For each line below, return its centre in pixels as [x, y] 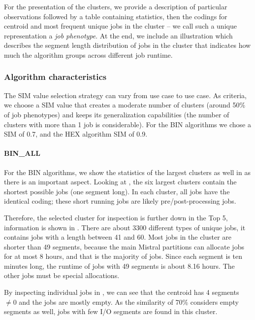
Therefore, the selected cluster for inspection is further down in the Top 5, [116, 217]
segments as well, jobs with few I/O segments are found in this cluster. [111, 311]
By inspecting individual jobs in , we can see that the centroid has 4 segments [122, 292]
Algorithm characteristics [55, 77]
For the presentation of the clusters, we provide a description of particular [116, 6]
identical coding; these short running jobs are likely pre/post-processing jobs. [120, 201]
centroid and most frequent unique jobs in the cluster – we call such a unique [120, 26]
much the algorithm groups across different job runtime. [88, 54]
